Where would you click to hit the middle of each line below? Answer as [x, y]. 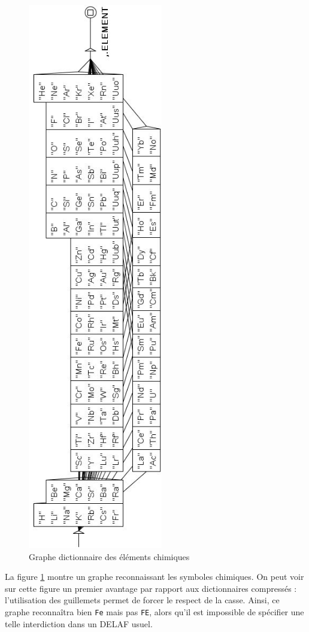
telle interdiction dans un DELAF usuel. [79, 623]
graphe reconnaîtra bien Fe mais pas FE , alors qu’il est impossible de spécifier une [154, 612]
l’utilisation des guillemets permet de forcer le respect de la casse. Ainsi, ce [142, 600]
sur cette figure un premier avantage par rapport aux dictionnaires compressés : [151, 588]
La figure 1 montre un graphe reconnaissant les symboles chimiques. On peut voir [154, 577]
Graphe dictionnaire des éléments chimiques [109, 556]
